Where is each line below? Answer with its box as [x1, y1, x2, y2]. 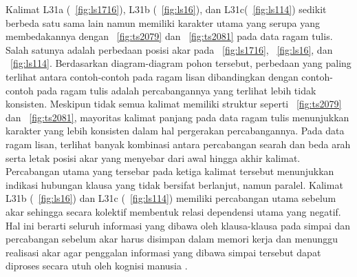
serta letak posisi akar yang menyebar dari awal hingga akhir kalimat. [6, 150, 301, 165]
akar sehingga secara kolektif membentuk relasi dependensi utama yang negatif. [6, 204, 341, 218]
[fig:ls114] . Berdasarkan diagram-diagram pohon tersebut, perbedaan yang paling [10, 56, 351, 70]
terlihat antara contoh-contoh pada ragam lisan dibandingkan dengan [6, 69, 299, 83]
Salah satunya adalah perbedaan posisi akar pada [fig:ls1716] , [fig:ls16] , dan [6, 42, 333, 57]
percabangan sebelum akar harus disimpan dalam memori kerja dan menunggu [6, 232, 338, 246]
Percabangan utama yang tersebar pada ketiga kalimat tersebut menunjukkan [6, 164, 334, 178]
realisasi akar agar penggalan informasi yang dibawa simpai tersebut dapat [6, 245, 321, 259]
